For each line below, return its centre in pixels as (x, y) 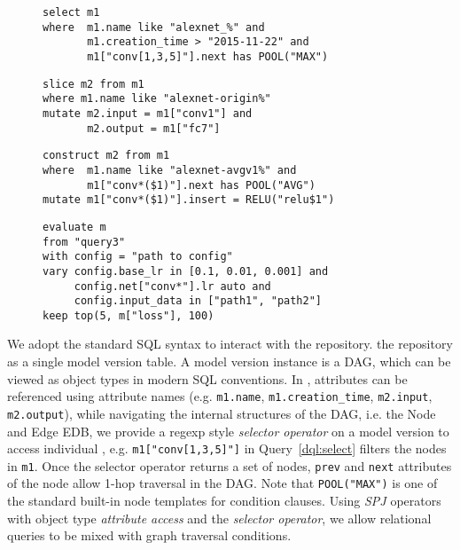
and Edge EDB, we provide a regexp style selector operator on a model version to (228, 431)
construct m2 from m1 (106, 156)
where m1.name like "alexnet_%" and (154, 27)
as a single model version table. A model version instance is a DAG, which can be (229, 361)
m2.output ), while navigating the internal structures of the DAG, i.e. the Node (222, 413)
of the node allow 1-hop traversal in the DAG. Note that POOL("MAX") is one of (222, 483)
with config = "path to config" (138, 257)
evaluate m (74, 227)
